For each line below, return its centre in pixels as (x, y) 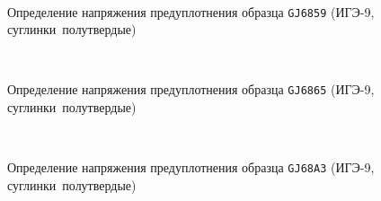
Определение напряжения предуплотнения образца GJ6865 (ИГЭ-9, (191, 89)
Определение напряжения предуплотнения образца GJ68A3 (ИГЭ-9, (191, 167)
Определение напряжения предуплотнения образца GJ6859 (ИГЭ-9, (191, 11)
